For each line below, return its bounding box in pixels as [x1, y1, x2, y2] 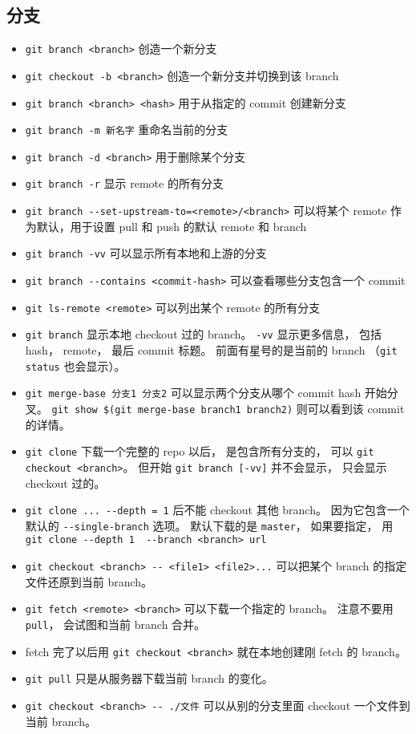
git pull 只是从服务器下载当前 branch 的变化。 [25, 670, 273, 687]
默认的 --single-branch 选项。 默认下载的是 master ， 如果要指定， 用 [25, 517, 394, 533]
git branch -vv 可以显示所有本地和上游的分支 [25, 245, 267, 262]
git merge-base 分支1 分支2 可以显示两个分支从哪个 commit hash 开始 [25, 384, 387, 401]
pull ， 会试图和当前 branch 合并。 [25, 616, 206, 633]
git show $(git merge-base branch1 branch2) [51, 403, 293, 416]
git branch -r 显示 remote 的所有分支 [25, 175, 224, 192]
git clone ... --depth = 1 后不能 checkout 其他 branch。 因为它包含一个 [25, 501, 410, 518]
